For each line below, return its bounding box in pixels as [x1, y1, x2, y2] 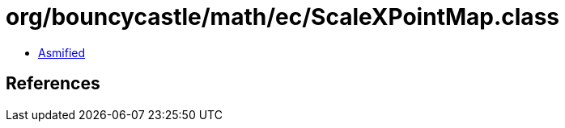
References [6, 73, 100, 94]
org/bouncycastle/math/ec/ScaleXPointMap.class [6, 3, 559, 31]
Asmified [38, 45, 86, 60]
